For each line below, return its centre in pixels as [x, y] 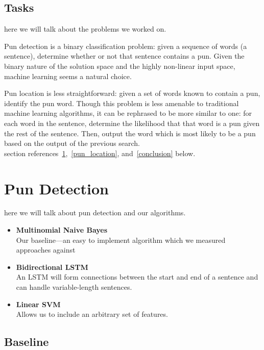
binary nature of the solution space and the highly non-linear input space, [120, 66]
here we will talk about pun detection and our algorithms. [95, 212]
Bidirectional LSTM [52, 267]
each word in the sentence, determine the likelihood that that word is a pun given [132, 123]
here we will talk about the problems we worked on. [85, 29]
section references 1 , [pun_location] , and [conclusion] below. [100, 153]
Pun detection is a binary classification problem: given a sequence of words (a [126, 46]
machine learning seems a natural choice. [68, 76]
